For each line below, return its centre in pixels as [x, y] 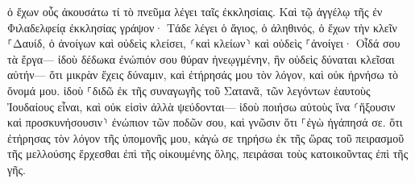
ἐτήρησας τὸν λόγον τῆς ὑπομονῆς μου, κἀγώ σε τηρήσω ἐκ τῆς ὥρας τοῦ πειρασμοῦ [206, 137]
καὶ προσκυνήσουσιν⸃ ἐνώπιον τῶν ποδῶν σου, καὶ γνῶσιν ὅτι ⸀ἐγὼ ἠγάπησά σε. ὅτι [205, 122]
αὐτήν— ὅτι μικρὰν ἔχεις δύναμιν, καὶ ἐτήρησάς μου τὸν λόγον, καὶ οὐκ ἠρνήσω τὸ [203, 75]
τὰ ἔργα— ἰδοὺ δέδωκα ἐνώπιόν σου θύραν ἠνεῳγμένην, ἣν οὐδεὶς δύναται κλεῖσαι [201, 58]
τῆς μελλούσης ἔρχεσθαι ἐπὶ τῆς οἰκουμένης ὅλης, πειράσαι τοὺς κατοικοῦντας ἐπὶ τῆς [208, 154]
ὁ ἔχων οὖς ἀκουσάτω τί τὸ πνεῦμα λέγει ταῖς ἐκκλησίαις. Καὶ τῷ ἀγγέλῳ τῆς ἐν [195, 11]
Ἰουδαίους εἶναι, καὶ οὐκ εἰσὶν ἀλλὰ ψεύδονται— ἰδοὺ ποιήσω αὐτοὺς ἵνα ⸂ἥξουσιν [201, 106]
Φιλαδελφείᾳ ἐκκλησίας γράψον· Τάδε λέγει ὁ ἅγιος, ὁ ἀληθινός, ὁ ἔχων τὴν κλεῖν [202, 27]
